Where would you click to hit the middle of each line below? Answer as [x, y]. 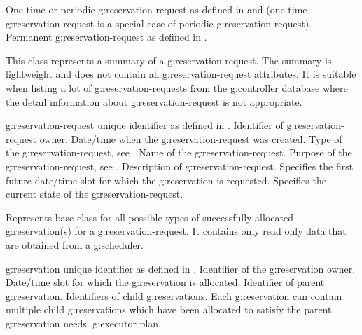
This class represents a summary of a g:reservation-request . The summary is [169, 60]
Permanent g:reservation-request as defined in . [106, 37]
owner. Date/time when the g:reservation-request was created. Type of [191, 138]
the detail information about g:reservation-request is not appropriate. [154, 101]
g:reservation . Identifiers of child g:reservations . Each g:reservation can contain [174, 295]
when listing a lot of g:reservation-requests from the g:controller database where [177, 87]
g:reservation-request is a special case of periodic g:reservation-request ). [159, 23]
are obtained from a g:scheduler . [75, 244]
